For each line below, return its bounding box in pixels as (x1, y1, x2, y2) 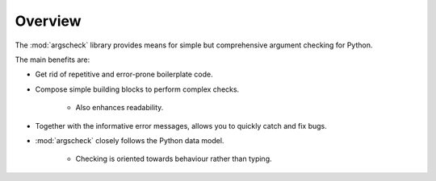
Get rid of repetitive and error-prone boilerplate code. (35, 69, 213, 80)
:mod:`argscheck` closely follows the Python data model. (35, 135, 224, 145)
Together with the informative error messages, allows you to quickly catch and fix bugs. (35, 121, 327, 130)
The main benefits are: (15, 55, 90, 64)
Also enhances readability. (75, 103, 164, 113)
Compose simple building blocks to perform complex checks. (35, 84, 240, 94)
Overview (15, 12, 82, 30)
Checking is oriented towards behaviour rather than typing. (75, 154, 272, 164)
